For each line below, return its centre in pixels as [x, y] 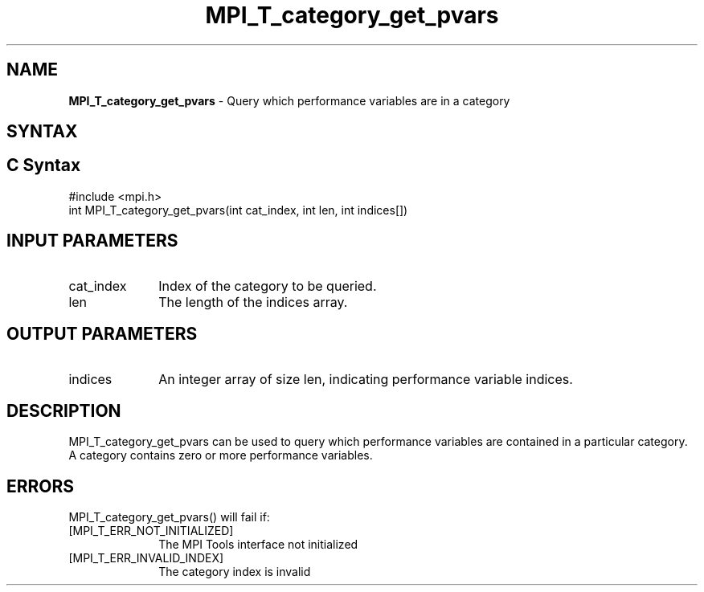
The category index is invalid [235, 572]
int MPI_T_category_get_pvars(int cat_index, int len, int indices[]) [238, 210]
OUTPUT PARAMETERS [102, 334]
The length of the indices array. [253, 302]
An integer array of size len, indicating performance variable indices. [366, 379]
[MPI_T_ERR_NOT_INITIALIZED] [151, 531]
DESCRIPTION [64, 410]
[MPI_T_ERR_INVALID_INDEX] [146, 558]
